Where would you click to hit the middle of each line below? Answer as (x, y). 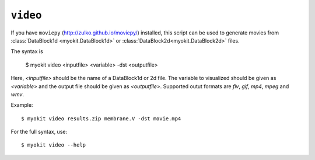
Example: (22, 105)
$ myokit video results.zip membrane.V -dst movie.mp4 (101, 119)
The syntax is (27, 51)
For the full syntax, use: (39, 132)
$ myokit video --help (54, 145)
